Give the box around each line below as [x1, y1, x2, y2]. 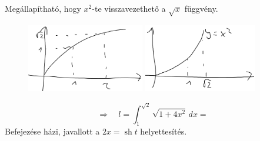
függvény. [184, 2, 218, 14]
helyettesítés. [140, 125, 187, 137]
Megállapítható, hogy [5, 2, 81, 14]
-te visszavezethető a [92, 2, 166, 14]
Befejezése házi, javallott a [5, 125, 100, 137]
